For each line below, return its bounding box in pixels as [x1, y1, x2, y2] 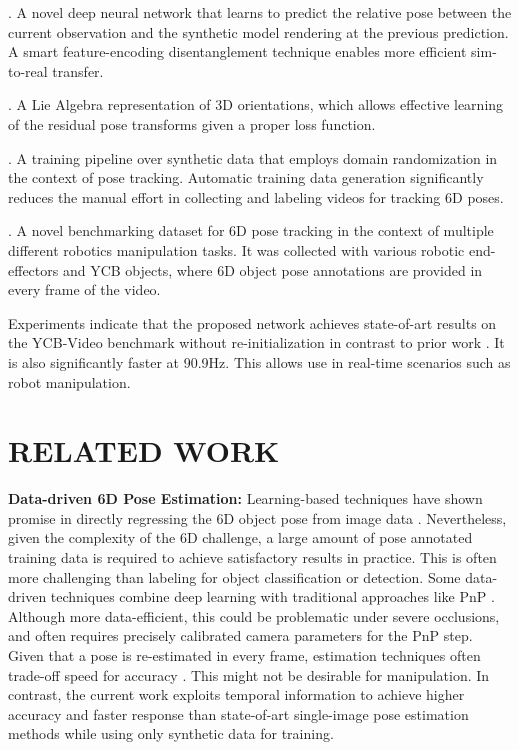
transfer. [52, 60, 104, 81]
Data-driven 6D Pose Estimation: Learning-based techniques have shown [8, 488, 483, 509]
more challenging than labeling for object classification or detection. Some [8, 566, 461, 587]
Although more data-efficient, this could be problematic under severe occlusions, [8, 605, 500, 626]
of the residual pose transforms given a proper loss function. [8, 113, 376, 134]
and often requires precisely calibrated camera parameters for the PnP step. [8, 625, 473, 646]
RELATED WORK [8, 430, 280, 471]
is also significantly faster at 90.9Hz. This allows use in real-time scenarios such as [8, 351, 511, 372]
